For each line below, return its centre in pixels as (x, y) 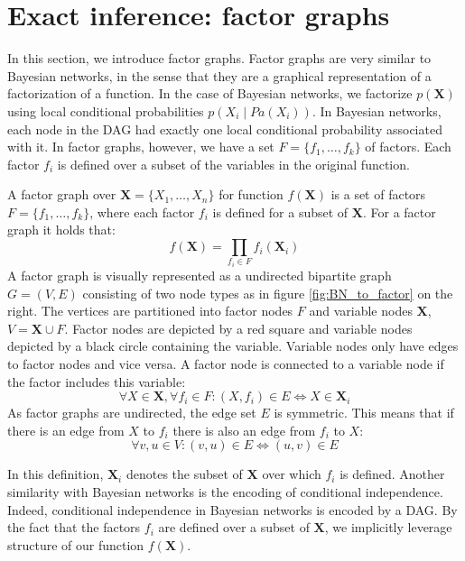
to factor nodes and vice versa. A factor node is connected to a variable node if (226, 363)
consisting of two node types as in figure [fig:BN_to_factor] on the (268, 293)
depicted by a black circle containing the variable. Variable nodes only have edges (233, 346)
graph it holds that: (61, 230)
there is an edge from (66, 430)
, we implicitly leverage (388, 527)
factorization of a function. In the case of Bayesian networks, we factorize (210, 93)
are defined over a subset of (234, 527)
